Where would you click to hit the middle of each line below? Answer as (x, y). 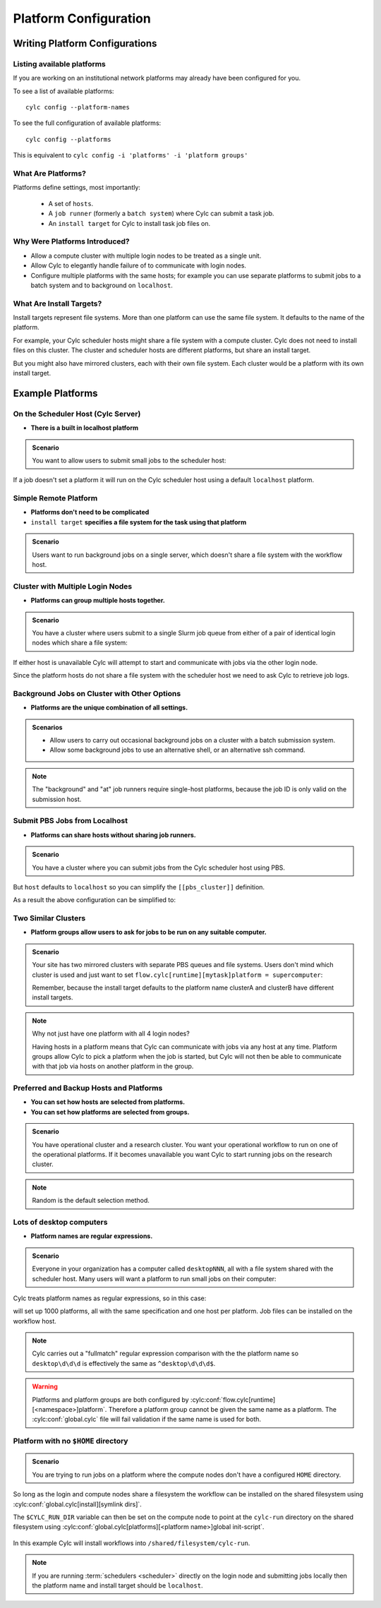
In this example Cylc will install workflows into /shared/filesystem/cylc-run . (132, 1543)
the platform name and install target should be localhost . (117, 1585)
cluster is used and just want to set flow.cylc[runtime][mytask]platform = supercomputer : (177, 975)
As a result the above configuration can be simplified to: (95, 900)
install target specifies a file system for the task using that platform (139, 522)
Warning (45, 1386)
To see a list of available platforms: (64, 91)
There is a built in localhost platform (85, 428)
